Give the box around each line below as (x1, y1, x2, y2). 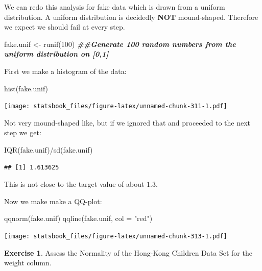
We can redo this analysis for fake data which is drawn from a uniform (4, 2, 225, 12)
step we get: (4, 127, 41, 138)
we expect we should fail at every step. (4, 21, 125, 32)
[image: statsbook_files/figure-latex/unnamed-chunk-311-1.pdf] (4, 103, 227, 110)
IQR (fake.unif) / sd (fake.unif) (4, 144, 93, 155)
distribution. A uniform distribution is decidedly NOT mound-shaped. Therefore (4, 11, 258, 22)
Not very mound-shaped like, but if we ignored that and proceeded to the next (4, 117, 251, 128)
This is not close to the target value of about (4, 179, 145, 189)
